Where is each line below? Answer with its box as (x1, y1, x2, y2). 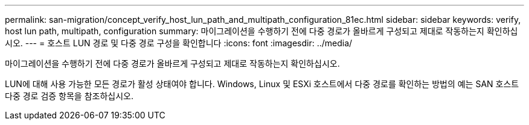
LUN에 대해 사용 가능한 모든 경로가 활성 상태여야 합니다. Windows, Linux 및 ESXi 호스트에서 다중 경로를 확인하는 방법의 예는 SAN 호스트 (5, 79, 519, 89)
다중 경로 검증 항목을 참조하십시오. (5, 91, 133, 101)
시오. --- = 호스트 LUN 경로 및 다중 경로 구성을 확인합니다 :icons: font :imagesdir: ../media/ (5, 38, 353, 48)
